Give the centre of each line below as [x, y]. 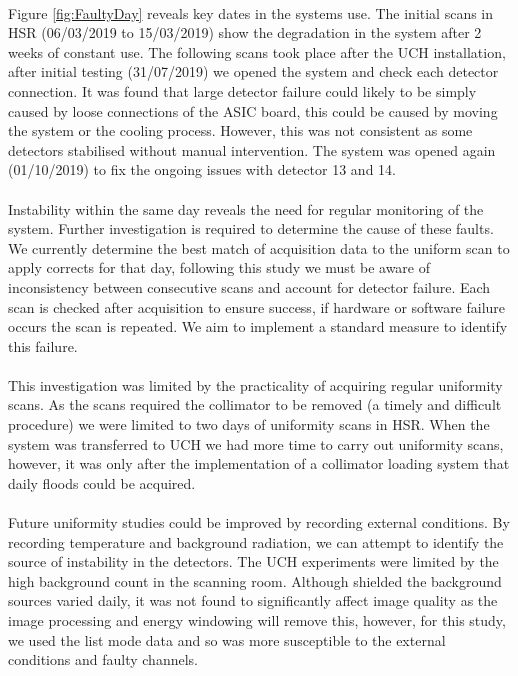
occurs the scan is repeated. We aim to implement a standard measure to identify [258, 326]
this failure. [43, 345]
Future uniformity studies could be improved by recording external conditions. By [259, 522]
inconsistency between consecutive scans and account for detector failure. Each [249, 286]
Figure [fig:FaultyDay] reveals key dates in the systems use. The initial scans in [251, 12]
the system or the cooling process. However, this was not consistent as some [240, 130]
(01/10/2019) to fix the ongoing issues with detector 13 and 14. [202, 169]
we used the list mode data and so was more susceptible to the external [227, 639]
